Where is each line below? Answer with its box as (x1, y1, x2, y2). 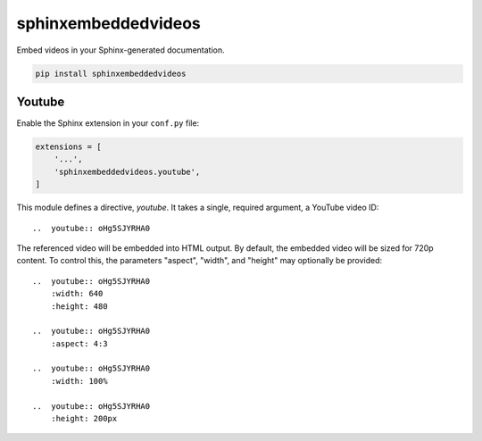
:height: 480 (50, 301, 108, 312)
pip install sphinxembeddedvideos (35, 68, 187, 79)
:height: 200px (50, 413, 118, 424)
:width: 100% (50, 376, 108, 386)
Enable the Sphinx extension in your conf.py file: (16, 118, 200, 129)
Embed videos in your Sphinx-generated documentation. (16, 45, 225, 55)
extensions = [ (35, 142, 102, 152)
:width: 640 (50, 288, 104, 299)
